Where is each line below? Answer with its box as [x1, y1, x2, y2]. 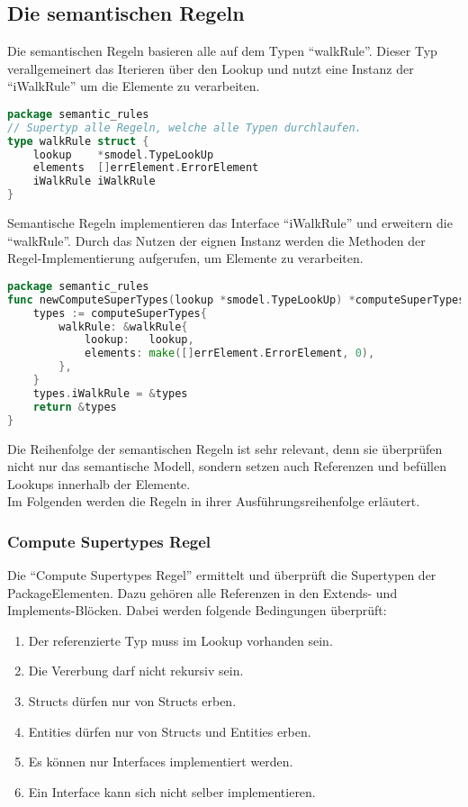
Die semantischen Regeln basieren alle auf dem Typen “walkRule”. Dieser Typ [7, 41, 437, 60]
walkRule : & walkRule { [58, 320, 188, 333]
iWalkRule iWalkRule [32, 175, 156, 188]
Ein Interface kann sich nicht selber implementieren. [28, 782, 316, 801]
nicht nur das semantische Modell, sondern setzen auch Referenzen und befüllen [7, 457, 446, 476]
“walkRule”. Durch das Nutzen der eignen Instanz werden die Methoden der [7, 231, 426, 249]
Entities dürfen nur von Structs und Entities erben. [28, 721, 311, 740]
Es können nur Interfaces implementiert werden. [28, 752, 293, 771]
